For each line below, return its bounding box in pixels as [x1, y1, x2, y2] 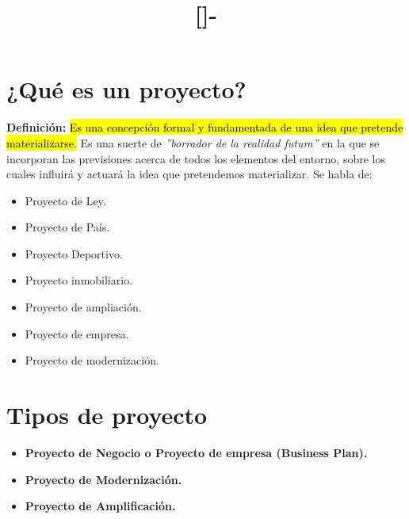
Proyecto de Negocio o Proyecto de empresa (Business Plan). [25, 444, 368, 460]
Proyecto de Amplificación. [25, 498, 176, 514]
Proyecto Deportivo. [25, 245, 123, 261]
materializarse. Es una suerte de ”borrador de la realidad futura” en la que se [6, 134, 380, 151]
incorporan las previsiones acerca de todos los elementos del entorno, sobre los [6, 150, 385, 166]
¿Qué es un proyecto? [6, 73, 247, 105]
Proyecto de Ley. [25, 192, 106, 208]
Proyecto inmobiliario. [25, 272, 133, 288]
